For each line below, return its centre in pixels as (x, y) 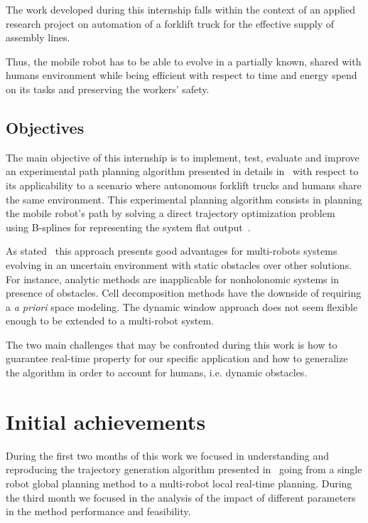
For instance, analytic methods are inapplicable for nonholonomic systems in (172, 279)
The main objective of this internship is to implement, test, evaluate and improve (183, 157)
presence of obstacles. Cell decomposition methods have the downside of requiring (184, 293)
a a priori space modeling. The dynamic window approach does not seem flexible (182, 306)
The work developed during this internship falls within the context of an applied (180, 9)
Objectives (45, 127)
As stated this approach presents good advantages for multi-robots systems (172, 251)
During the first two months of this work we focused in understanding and (167, 455)
